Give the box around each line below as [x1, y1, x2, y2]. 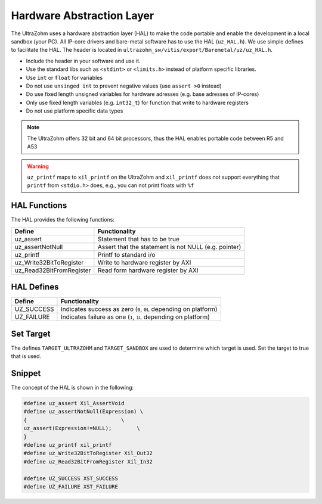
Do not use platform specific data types [26, 107, 123, 114]
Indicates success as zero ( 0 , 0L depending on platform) [60, 305, 218, 313]
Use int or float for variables [26, 74, 103, 81]
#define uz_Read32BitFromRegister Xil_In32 [23, 458, 153, 465]
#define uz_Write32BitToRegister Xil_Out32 [23, 450, 153, 457]
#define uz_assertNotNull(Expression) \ [23, 408, 143, 415]
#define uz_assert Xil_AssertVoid [23, 400, 125, 407]
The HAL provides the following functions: [11, 216, 114, 223]
